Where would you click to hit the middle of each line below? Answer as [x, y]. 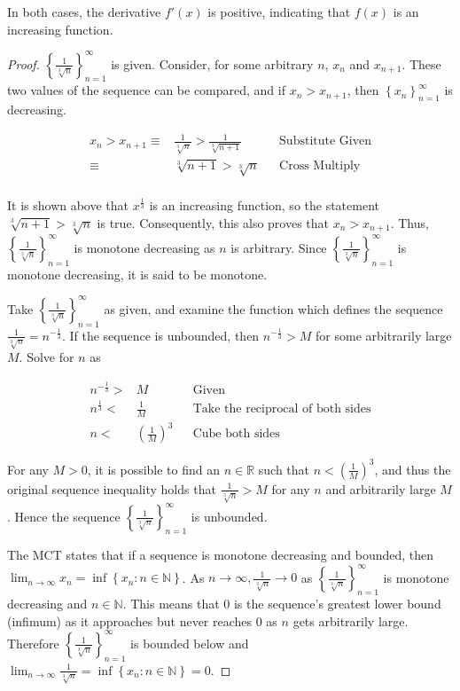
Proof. [23, 63]
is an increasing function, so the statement [264, 204]
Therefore [33, 643]
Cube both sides [236, 434]
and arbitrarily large [381, 488]
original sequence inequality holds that [112, 488]
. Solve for [47, 357]
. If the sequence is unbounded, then [160, 335]
